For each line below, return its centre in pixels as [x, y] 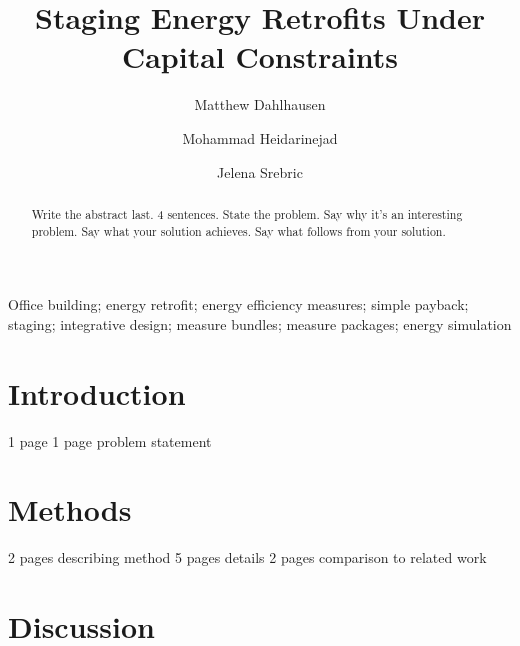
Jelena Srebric [260, 171]
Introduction [97, 392]
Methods [70, 509]
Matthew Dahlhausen [260, 104]
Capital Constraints [260, 56]
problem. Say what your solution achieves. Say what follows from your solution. [238, 230]
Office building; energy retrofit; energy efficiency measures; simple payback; [238, 304]
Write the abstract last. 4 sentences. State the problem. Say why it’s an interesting [247, 213]
